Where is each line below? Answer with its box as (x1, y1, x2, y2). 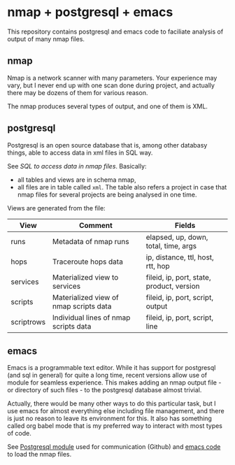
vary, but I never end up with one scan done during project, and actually (7, 81, 215, 90)
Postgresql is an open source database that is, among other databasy (7, 141, 208, 149)
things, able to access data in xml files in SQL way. (7, 148, 153, 157)
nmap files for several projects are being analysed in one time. (17, 190, 197, 199)
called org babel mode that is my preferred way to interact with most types (7, 422, 222, 430)
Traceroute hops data (52, 257, 124, 266)
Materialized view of (52, 292, 119, 302)
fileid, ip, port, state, (145, 272, 211, 282)
